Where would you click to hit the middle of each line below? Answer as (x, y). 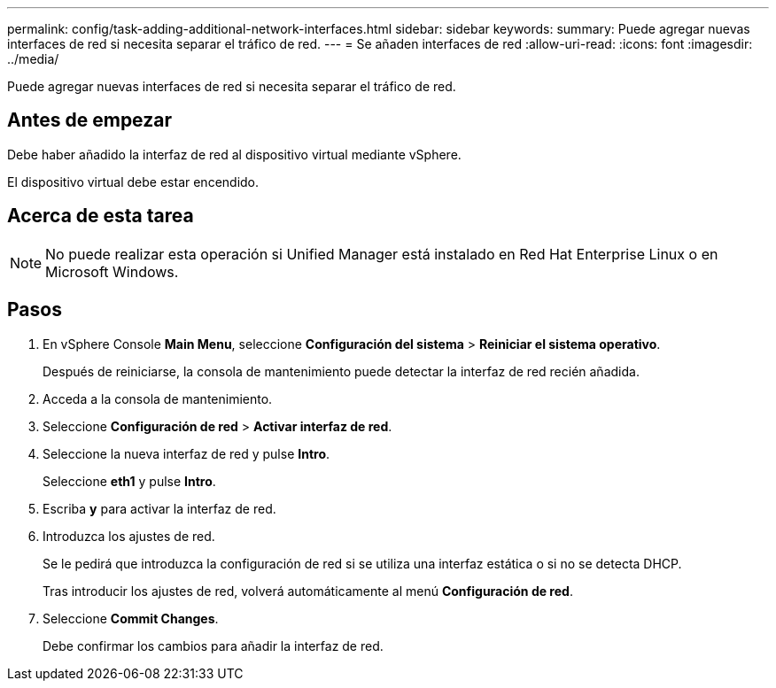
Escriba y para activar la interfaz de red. (159, 508)
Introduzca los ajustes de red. (129, 536)
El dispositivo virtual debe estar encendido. (133, 182)
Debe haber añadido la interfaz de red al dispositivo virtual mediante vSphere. (234, 154)
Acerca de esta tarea (101, 216)
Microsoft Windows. (112, 271)
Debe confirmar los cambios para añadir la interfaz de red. (213, 645)
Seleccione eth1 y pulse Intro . (129, 481)
